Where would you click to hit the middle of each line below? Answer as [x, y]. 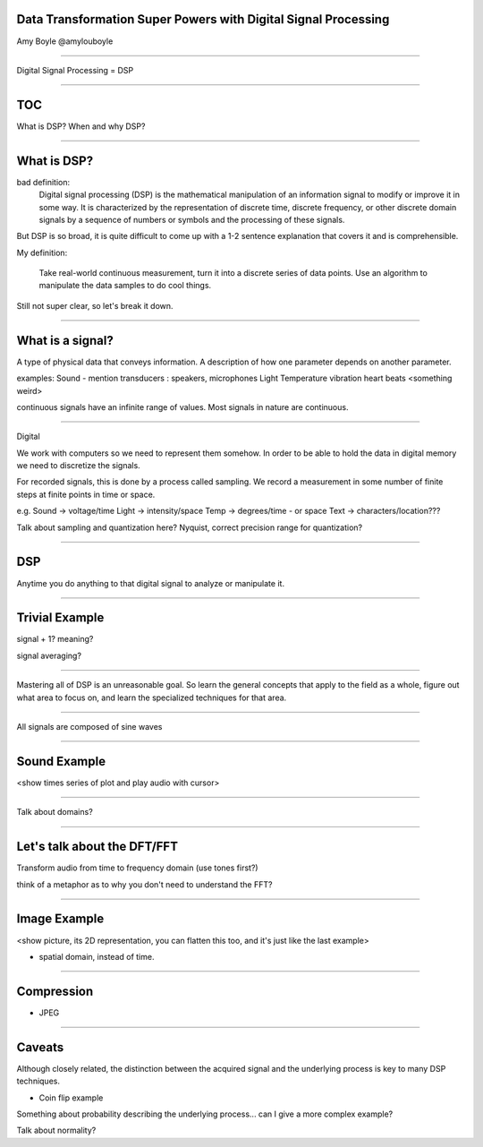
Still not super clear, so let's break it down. [95, 305]
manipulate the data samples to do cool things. [125, 286]
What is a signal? [65, 340]
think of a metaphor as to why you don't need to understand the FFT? [144, 884]
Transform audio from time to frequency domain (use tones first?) [137, 868]
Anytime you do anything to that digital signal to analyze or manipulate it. [151, 583]
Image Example [60, 919]
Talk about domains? [55, 812]
